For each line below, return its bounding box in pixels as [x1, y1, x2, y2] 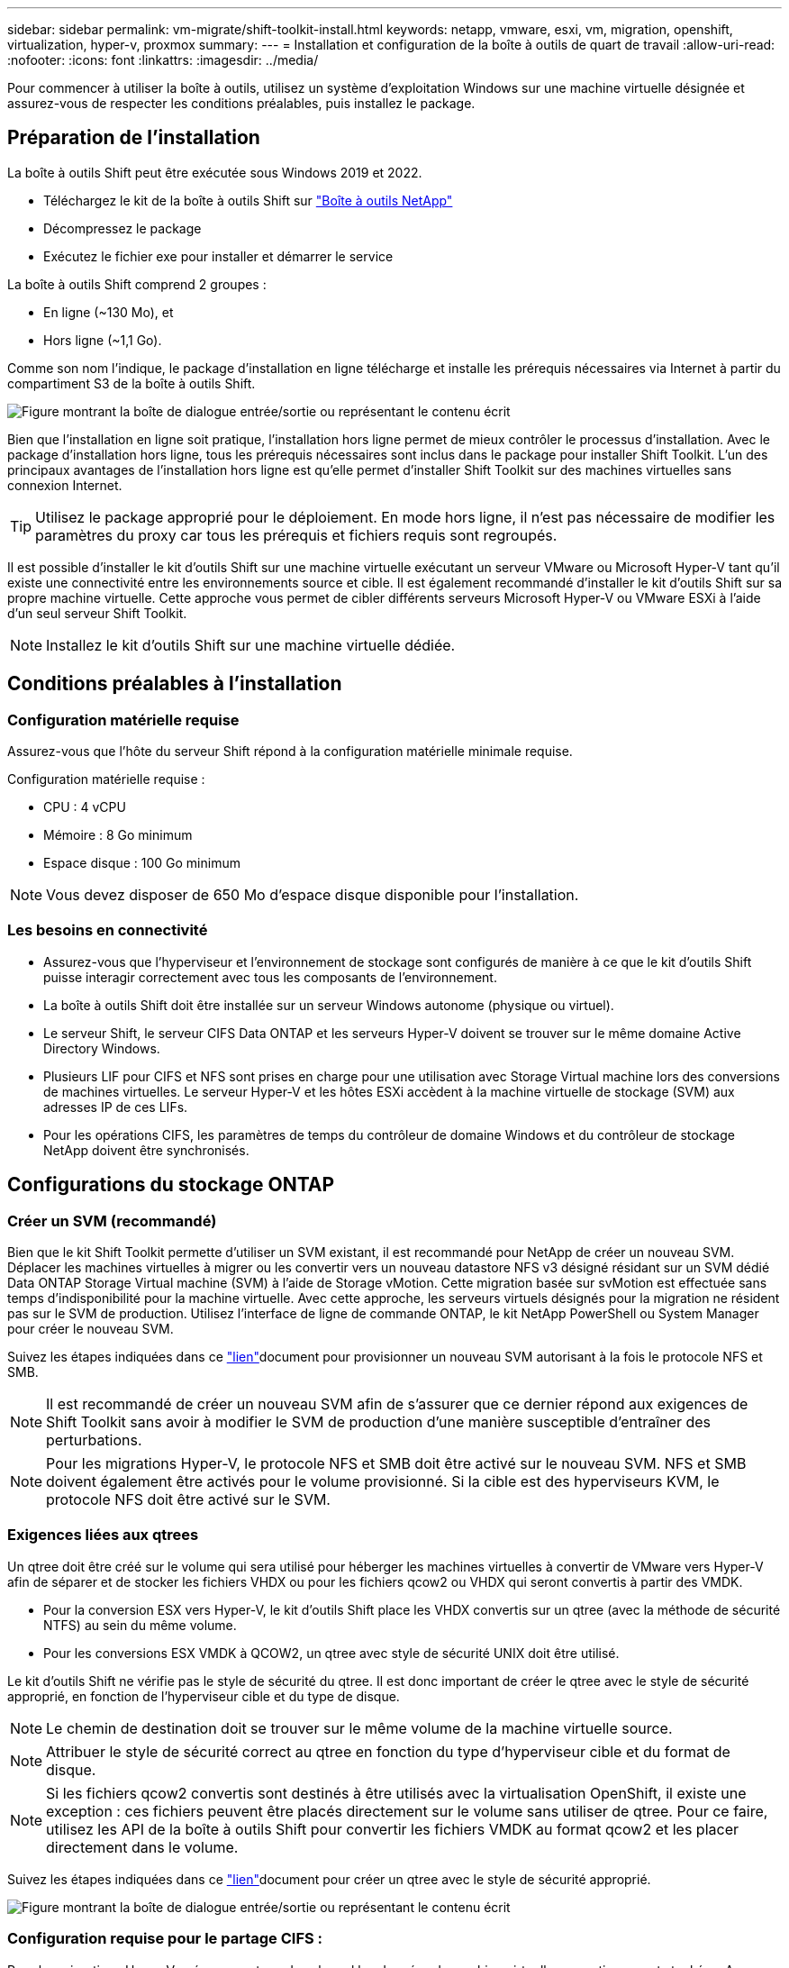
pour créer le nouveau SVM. [7, 1321, 174, 1337]
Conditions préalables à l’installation [7, 672, 342, 696]
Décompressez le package [43, 220, 202, 236]
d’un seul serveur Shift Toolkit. [7, 605, 187, 621]
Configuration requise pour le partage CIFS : [7, 1929, 323, 1948]
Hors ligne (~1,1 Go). [43, 332, 162, 348]
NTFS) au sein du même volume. [43, 1617, 237, 1633]
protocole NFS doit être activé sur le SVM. [46, 1490, 331, 1509]
